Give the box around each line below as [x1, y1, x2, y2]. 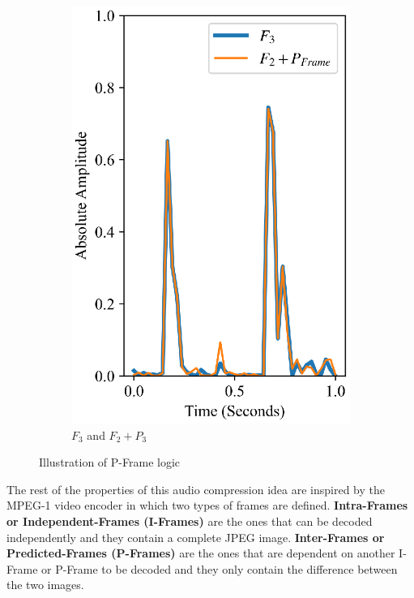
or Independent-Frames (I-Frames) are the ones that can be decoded [6, 512, 373, 529]
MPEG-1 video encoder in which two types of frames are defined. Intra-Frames [6, 497, 408, 514]
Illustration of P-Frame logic [39, 454, 181, 471]
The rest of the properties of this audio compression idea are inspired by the [6, 480, 385, 497]
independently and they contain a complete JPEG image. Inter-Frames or [6, 528, 385, 545]
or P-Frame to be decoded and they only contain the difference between [41, 560, 398, 577]
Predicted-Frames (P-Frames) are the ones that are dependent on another [6, 544, 395, 561]
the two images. [6, 576, 84, 593]
